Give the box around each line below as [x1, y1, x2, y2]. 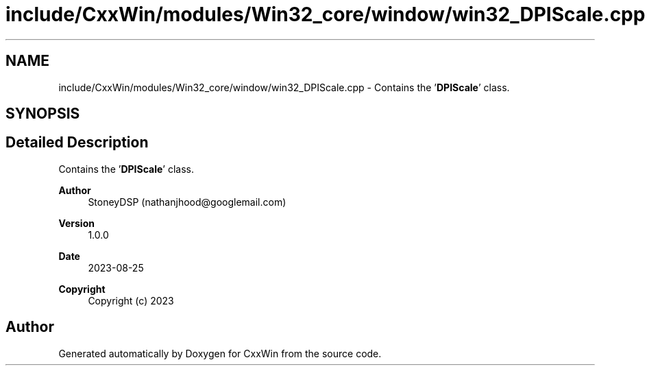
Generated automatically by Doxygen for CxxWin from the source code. [58, 347, 382, 359]
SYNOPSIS [5, 105, 80, 123]
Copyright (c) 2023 [88, 294, 174, 307]
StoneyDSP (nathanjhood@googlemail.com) [88, 195, 286, 208]
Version [58, 217, 95, 229]
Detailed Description [5, 134, 149, 152]
